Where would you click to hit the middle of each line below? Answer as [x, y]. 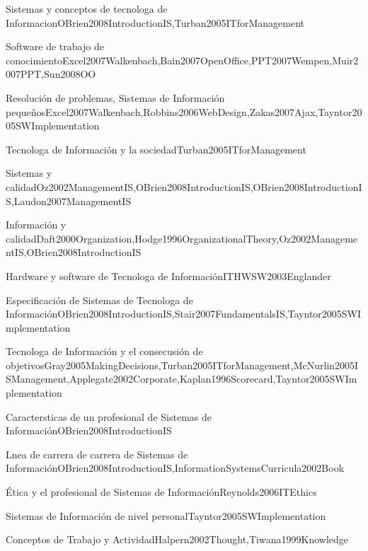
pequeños [26, 111]
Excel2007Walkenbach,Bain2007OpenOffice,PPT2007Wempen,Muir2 [211, 60]
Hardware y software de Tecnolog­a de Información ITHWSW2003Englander [168, 275]
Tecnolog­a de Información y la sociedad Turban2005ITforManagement [156, 149]
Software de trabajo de [55, 46]
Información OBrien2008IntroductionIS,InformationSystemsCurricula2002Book [175, 468]
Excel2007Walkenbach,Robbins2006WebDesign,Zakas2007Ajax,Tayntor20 [204, 111]
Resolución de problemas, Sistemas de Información [115, 97]
